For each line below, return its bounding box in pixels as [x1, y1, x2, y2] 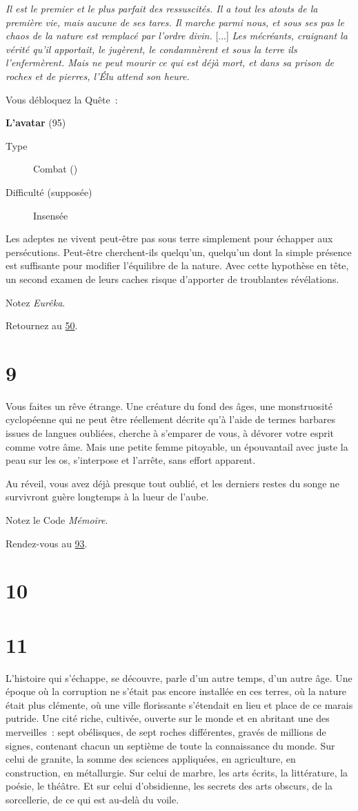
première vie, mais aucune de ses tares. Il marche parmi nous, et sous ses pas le [6, 14, 344, 29]
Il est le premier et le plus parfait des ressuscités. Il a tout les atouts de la [6, 1, 318, 15]
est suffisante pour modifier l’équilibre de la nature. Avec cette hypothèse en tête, [6, 258, 349, 273]
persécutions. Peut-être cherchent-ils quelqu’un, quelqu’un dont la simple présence [6, 244, 352, 259]
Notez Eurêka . [6, 295, 66, 309]
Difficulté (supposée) [6, 184, 92, 199]
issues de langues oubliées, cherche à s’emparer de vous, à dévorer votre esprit [6, 426, 335, 440]
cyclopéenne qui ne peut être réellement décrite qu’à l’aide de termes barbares [6, 412, 335, 427]
